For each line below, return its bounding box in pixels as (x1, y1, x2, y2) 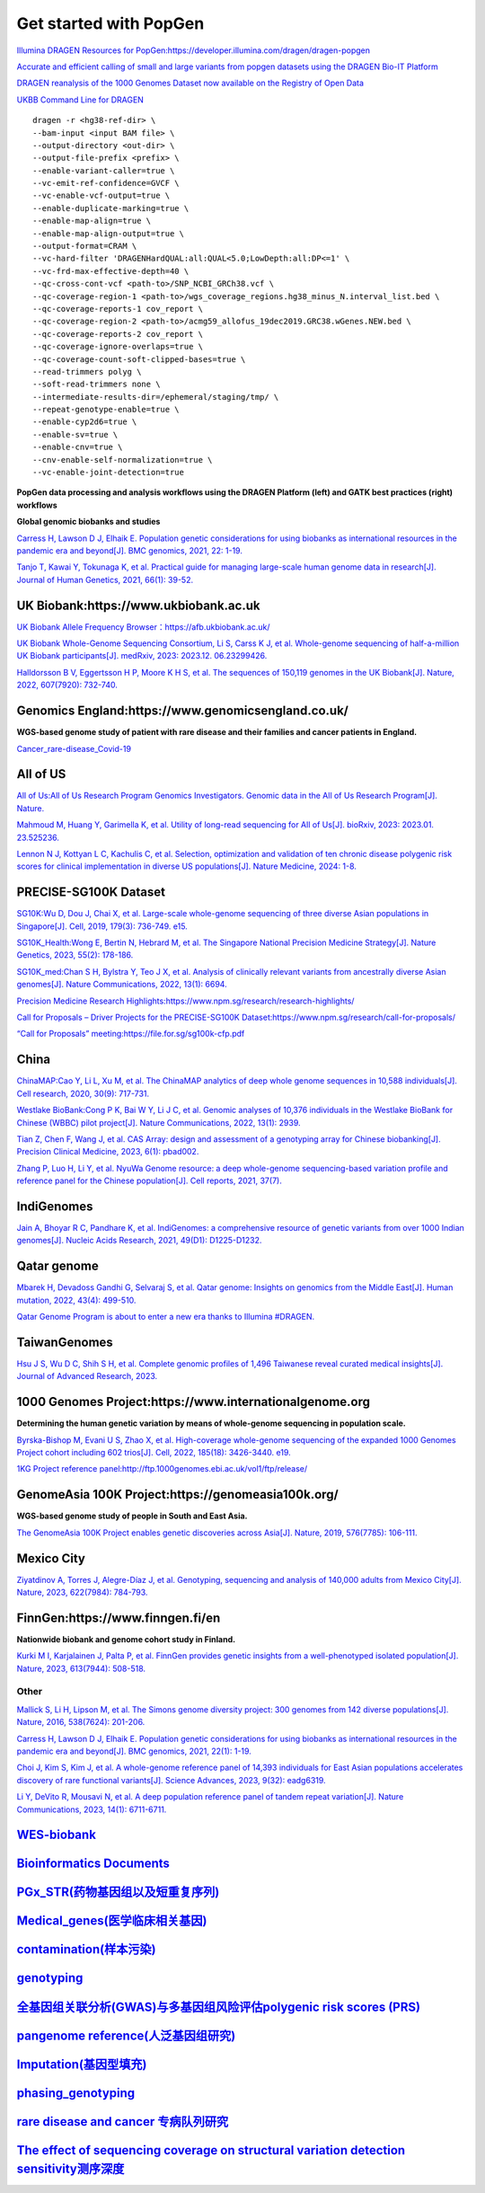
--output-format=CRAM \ (32, 241, 137, 252)
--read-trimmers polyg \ (32, 367, 142, 376)
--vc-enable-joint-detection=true (32, 467, 184, 478)
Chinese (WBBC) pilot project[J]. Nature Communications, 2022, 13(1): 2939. (16, 1117, 301, 1127)
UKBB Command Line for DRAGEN (16, 94, 144, 105)
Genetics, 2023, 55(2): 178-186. (16, 950, 134, 960)
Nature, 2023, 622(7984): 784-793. (16, 1587, 148, 1598)
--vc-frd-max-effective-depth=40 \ (32, 266, 190, 276)
